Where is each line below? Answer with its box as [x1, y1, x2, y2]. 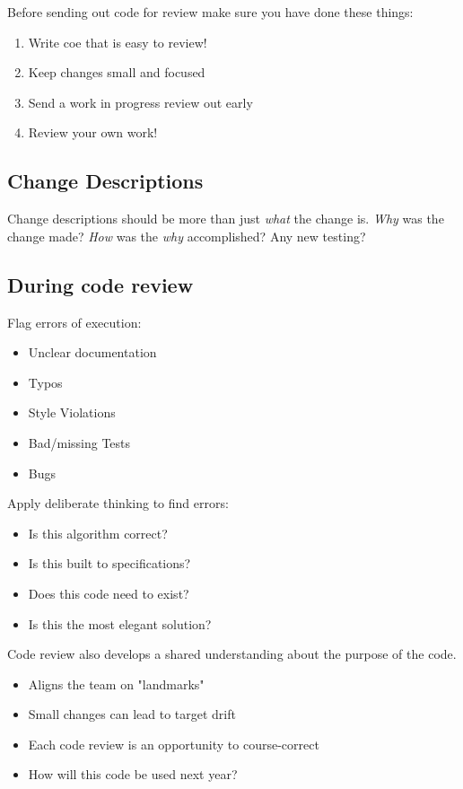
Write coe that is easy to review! [28, 32, 207, 51]
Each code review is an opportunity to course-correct [28, 734, 319, 753]
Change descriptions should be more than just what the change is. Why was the [7, 209, 444, 228]
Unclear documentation [28, 343, 157, 362]
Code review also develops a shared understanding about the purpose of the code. [7, 644, 457, 663]
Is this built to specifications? [28, 554, 191, 573]
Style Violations [28, 403, 116, 422]
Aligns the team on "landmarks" [28, 674, 205, 693]
